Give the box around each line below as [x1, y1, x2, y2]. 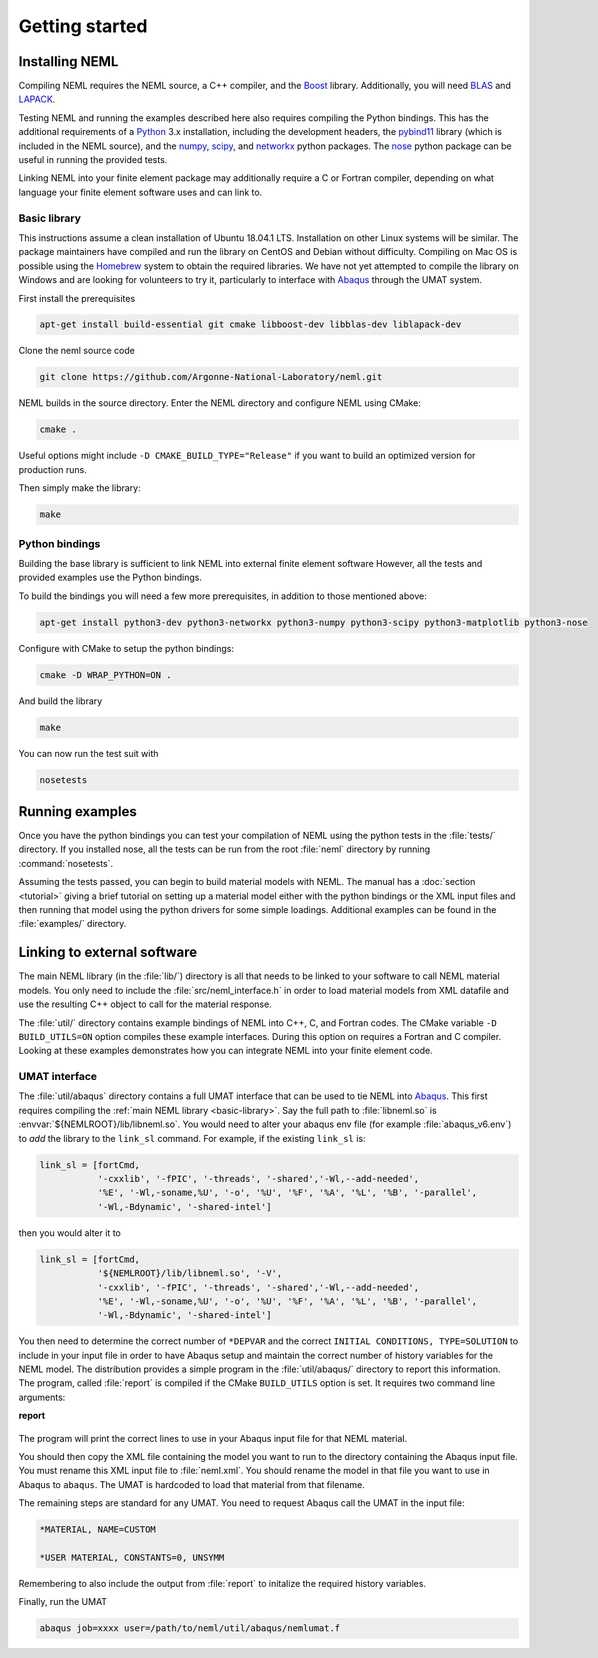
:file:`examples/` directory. [18, 918, 127, 930]
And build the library [18, 695, 103, 707]
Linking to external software [18, 944, 198, 961]
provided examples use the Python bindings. [18, 571, 202, 584]
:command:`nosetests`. [18, 857, 114, 869]
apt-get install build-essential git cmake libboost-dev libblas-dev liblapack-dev [39, 319, 462, 330]
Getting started [18, 15, 148, 37]
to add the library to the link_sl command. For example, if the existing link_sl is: [18, 1132, 366, 1144]
